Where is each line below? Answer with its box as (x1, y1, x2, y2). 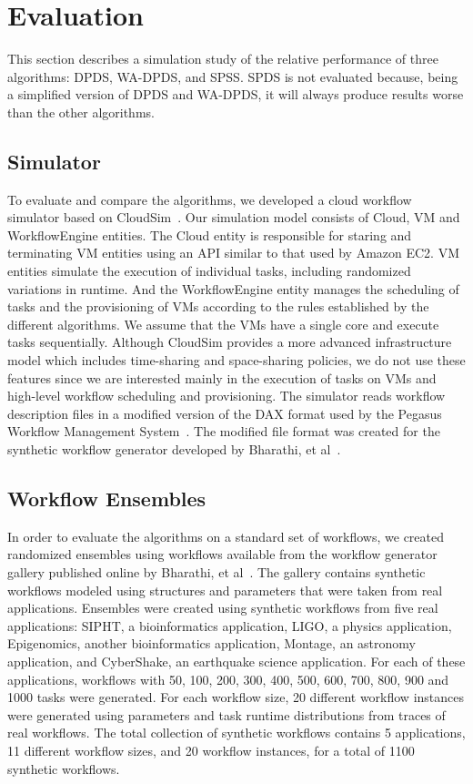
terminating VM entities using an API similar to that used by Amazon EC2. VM (7, 243, 459, 262)
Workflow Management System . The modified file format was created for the (7, 422, 440, 441)
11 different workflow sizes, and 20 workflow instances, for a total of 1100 (7, 740, 415, 759)
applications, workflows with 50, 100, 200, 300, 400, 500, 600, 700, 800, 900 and (7, 669, 449, 688)
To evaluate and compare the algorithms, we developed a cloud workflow (7, 189, 412, 209)
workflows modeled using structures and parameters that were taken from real (7, 580, 443, 599)
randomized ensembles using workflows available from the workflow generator (7, 545, 438, 564)
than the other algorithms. (7, 102, 155, 121)
